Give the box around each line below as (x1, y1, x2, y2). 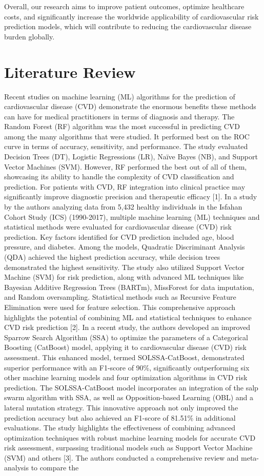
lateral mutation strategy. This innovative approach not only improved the (4, 402, 238, 412)
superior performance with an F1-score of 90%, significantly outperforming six (4, 362, 250, 372)
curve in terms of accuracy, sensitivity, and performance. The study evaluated (4, 141, 248, 152)
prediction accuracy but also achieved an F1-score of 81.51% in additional (4, 412, 236, 423)
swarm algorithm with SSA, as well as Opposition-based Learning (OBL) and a (4, 392, 254, 403)
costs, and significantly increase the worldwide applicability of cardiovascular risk (4, 11, 259, 22)
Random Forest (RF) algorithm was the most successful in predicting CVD (4, 121, 240, 132)
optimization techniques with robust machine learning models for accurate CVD (4, 432, 256, 443)
